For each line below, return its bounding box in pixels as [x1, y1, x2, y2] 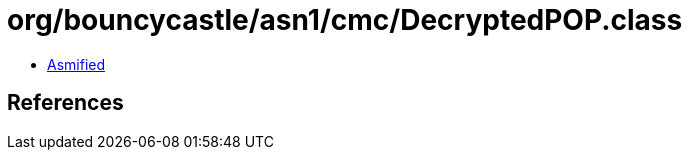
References [7, 90, 124, 116]
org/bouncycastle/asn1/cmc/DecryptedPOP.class [7, 3, 683, 37]
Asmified [47, 55, 106, 73]
